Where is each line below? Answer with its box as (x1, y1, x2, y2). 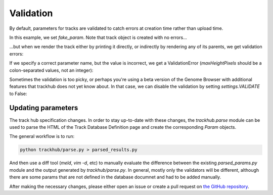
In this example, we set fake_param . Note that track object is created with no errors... (9, 34, 187, 40)
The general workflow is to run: (9, 133, 75, 139)
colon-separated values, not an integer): (9, 67, 94, 73)
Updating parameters (9, 104, 78, 112)
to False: (9, 90, 27, 96)
